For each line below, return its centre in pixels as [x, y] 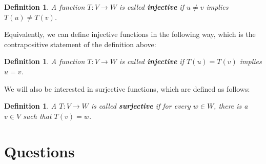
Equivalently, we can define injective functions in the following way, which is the [130, 34]
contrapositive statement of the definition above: [80, 44]
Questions [39, 151]
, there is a [231, 106]
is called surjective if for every [141, 106]
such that [37, 116]
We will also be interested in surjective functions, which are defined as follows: [127, 88]
